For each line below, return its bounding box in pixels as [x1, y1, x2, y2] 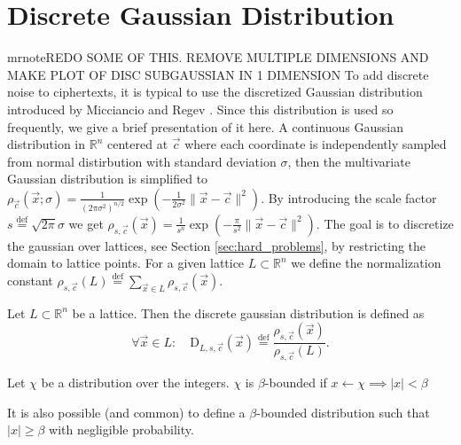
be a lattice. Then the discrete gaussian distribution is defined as [72, 303, 425, 322]
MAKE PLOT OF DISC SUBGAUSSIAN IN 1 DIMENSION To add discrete [7, 65, 429, 83]
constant [7, 270, 53, 289]
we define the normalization [291, 254, 441, 272]
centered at [107, 135, 168, 153]
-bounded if [264, 372, 327, 391]
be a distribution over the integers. [41, 372, 230, 391]
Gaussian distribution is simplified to [7, 169, 208, 188]
